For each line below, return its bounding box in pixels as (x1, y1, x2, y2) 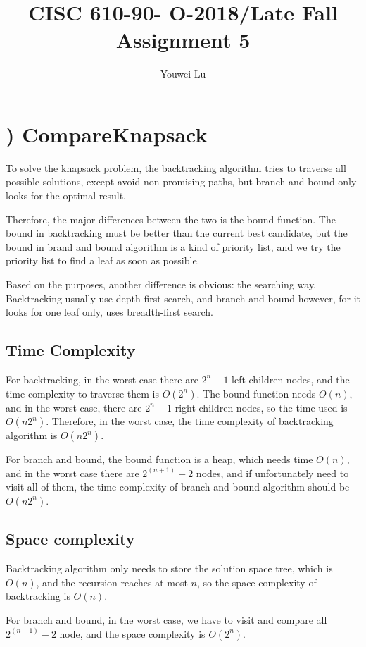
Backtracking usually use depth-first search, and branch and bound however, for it (6, 290, 360, 305)
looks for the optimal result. (6, 188, 126, 203)
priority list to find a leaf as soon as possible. (6, 253, 200, 268)
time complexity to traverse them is (6, 386, 159, 400)
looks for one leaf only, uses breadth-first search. (6, 304, 213, 319)
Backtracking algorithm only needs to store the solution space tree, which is (6, 561, 333, 576)
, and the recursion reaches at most (36, 574, 188, 589)
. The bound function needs (196, 386, 316, 400)
